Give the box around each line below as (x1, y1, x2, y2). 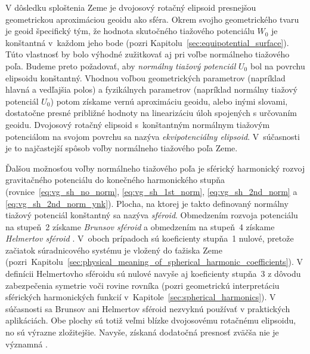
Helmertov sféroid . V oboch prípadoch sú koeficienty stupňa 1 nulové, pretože (5, 232, 294, 245)
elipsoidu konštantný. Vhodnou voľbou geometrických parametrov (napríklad (5, 71, 286, 84)
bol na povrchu (250, 59, 305, 72)
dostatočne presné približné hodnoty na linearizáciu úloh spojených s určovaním (5, 106, 297, 119)
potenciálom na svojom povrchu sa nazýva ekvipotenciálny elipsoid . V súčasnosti (5, 130, 300, 142)
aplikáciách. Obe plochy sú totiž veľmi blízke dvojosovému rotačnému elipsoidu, (5, 314, 296, 326)
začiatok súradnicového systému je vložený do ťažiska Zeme (5, 243, 222, 256)
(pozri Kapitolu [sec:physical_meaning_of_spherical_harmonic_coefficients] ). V (5, 255, 303, 268)
